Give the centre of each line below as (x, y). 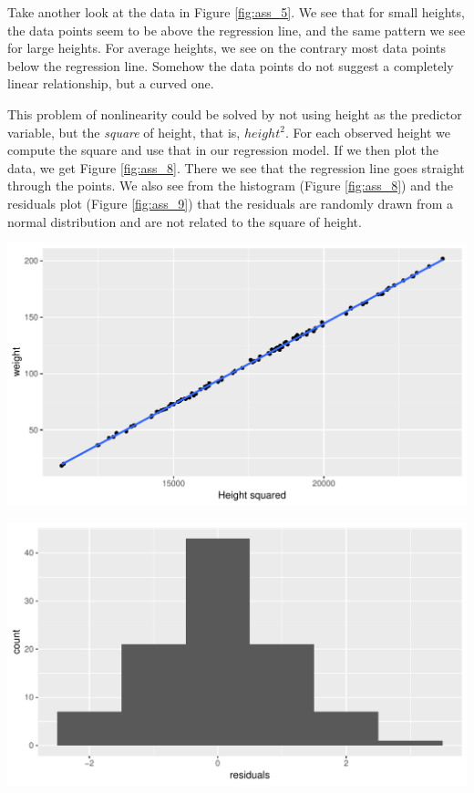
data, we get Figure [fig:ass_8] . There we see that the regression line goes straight (236, 167)
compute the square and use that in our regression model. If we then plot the (223, 150)
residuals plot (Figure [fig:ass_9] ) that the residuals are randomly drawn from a (231, 203)
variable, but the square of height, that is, (124, 132)
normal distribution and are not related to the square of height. (185, 221)
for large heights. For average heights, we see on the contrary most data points (227, 48)
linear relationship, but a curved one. (111, 83)
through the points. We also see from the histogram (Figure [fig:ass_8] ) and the (230, 185)
